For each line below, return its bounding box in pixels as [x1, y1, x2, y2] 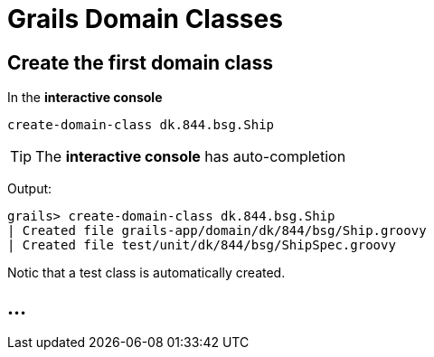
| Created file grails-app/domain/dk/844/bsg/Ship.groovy [7, 223, 427, 239]
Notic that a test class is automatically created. [7, 265, 286, 281]
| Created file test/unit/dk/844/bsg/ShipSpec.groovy [7, 238, 396, 253]
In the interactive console [7, 89, 163, 106]
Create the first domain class [7, 51, 273, 74]
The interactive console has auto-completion [35, 147, 346, 166]
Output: [7, 181, 52, 197]
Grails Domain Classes [7, 4, 283, 34]
